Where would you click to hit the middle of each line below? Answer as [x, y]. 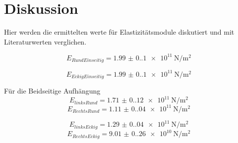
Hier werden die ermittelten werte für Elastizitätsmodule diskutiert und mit [119, 32]
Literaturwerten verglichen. [45, 41]
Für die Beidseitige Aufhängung [52, 91]
